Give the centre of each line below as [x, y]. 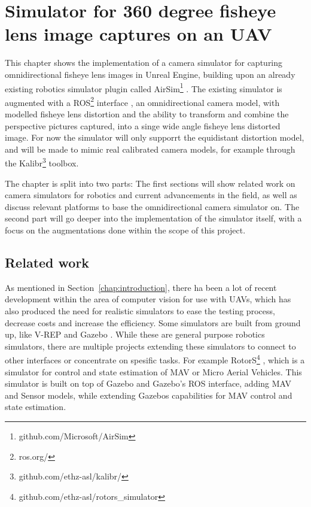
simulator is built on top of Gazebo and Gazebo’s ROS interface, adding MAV [148, 383]
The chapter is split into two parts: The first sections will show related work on [150, 183]
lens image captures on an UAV [138, 34]
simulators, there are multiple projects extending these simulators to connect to [150, 346]
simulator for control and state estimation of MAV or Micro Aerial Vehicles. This [153, 371]
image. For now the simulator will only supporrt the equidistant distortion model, [155, 137]
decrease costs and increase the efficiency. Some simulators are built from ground [153, 322]
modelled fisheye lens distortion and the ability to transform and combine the [147, 114]
